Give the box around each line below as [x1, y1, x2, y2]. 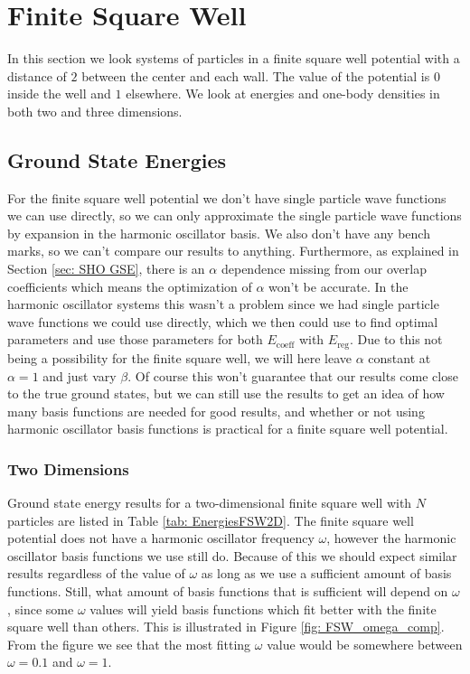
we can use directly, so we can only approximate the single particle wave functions [7, 206, 462, 225]
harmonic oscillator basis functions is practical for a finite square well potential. [7, 419, 448, 438]
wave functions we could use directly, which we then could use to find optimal [7, 312, 438, 331]
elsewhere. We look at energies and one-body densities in [126, 84, 440, 103]
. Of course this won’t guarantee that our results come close [127, 366, 458, 385]
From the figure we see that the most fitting [7, 634, 251, 653]
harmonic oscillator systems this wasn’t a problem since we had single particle [7, 295, 439, 314]
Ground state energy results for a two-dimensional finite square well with [7, 493, 412, 512]
